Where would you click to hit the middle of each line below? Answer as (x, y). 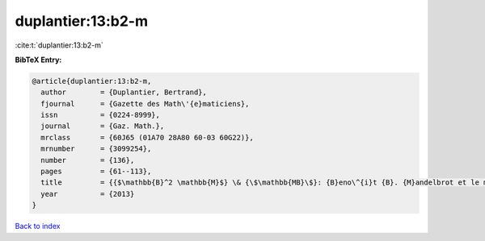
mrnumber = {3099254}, (96, 149)
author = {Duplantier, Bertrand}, (124, 92)
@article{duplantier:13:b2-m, (92, 81)
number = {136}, (88, 160)
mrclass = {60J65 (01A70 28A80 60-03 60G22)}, (147, 137)
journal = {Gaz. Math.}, (103, 126)
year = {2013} (88, 194)
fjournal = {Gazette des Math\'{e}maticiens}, (145, 104)
